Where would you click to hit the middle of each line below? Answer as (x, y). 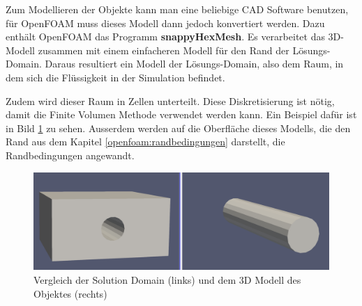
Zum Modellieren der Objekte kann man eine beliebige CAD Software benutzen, (177, 9)
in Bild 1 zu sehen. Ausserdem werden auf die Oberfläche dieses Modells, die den (178, 128)
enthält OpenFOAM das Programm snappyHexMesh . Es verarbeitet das (165, 37)
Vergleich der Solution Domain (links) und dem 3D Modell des (167, 279)
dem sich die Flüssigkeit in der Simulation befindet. (115, 77)
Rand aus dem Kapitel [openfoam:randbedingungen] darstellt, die (145, 142)
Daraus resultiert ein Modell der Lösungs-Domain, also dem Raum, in (194, 64)
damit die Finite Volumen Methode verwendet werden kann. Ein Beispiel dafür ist (181, 114)
